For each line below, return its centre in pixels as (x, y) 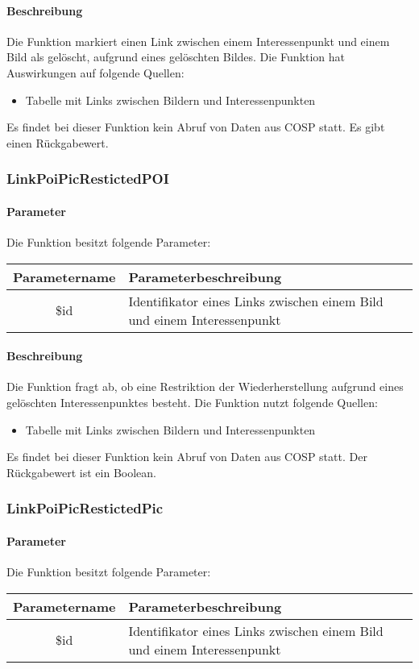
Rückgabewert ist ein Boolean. (81, 472)
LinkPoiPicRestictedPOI (88, 179)
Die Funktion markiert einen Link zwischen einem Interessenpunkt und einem (198, 41)
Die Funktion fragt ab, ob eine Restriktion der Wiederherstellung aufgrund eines (205, 386)
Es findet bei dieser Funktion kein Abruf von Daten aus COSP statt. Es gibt (196, 127)
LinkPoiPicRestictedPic (85, 508)
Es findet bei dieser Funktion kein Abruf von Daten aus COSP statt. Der (187, 457)
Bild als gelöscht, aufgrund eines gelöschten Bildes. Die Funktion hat (176, 57)
